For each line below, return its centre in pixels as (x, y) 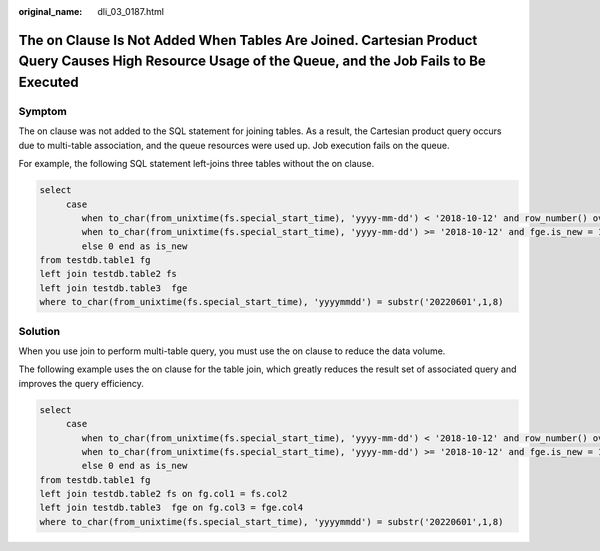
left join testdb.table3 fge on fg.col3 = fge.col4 (171, 508)
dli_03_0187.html (131, 11)
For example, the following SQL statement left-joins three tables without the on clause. (196, 164)
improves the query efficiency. (81, 383)
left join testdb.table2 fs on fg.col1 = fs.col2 (163, 494)
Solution (39, 331)
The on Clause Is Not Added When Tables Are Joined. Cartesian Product (248, 40)
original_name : (50, 11)
